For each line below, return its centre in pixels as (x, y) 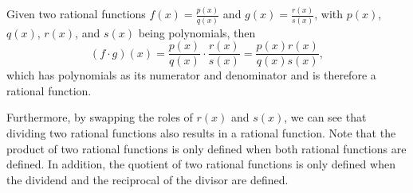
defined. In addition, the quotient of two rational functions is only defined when (201, 164)
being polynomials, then (197, 32)
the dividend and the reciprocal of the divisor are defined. (147, 179)
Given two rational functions (76, 14)
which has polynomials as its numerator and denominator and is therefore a (191, 75)
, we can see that (325, 117)
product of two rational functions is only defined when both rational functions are (206, 148)
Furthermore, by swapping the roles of (100, 117)
